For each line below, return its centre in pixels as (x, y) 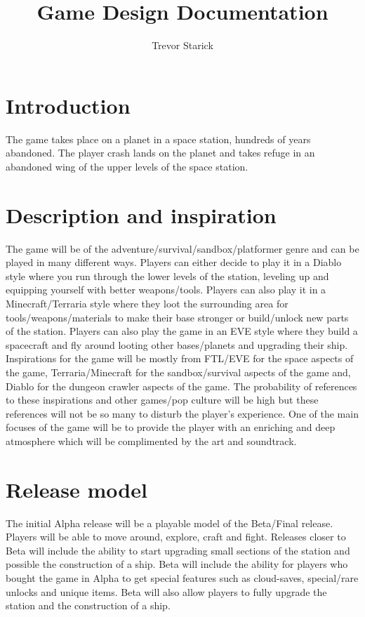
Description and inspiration (141, 214)
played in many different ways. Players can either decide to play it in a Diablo (174, 262)
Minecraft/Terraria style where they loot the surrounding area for (147, 303)
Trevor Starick (182, 45)
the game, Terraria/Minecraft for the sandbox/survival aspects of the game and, (178, 372)
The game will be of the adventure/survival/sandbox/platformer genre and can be (182, 248)
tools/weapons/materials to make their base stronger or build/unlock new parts (177, 317)
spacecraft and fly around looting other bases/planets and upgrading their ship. (177, 344)
